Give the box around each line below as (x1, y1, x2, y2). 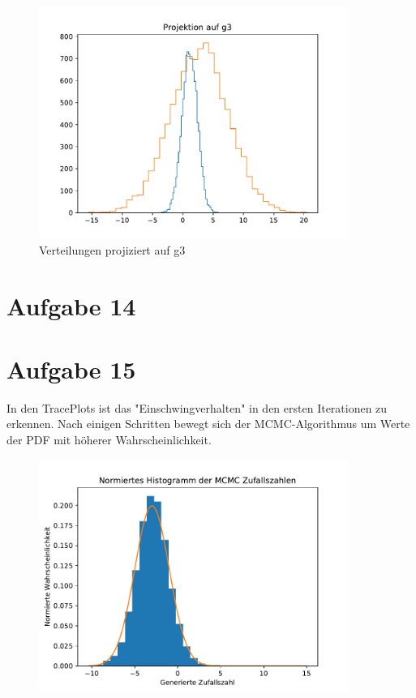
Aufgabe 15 (6, 352, 136, 385)
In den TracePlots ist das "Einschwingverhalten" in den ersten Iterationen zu (6, 399, 388, 416)
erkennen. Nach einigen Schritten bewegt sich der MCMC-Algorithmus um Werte (6, 415, 410, 432)
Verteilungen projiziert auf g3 (39, 241, 186, 258)
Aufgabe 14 (6, 289, 136, 322)
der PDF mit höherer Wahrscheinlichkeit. (6, 431, 212, 448)
